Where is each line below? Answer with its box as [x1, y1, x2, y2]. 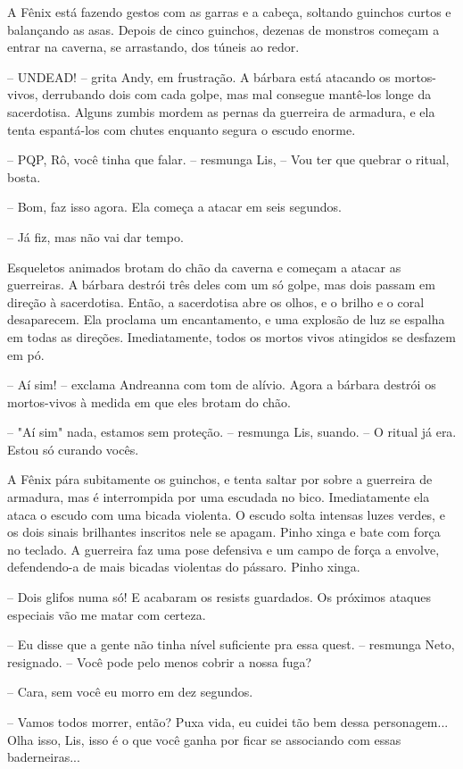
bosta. [7, 167, 41, 186]
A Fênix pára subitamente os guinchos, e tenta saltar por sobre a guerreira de [7, 470, 433, 489]
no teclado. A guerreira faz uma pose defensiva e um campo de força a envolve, [7, 539, 440, 558]
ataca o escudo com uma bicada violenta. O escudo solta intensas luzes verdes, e [7, 505, 445, 523]
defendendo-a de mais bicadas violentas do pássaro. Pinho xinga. [7, 557, 360, 576]
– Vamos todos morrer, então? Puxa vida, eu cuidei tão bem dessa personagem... [7, 713, 449, 731]
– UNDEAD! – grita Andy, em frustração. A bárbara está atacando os [7, 67, 391, 86]
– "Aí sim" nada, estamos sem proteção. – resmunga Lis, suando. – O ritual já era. [7, 422, 457, 441]
